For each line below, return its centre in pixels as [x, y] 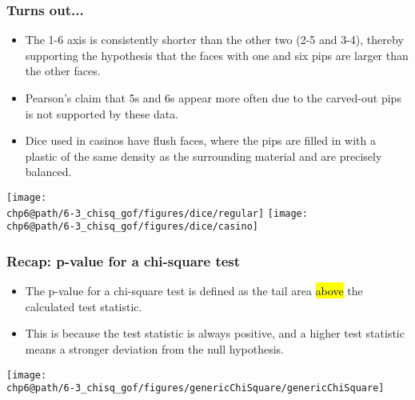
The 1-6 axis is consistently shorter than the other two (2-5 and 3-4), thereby [214, 40]
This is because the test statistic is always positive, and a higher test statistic [215, 333]
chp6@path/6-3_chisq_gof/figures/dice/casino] [132, 227]
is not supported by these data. [102, 113]
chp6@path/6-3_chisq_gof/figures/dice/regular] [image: [157, 213]
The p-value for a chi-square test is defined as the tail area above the [194, 291]
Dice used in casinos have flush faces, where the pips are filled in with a [200, 140]
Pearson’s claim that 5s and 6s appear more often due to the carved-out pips [213, 98]
